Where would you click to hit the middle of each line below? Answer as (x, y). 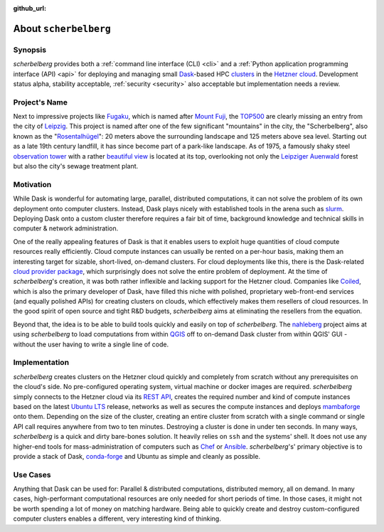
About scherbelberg (62, 28)
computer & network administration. (66, 228)
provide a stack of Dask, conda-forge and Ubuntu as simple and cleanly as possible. (137, 456)
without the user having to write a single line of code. (91, 344)
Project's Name (40, 102)
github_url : (30, 8)
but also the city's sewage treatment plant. (76, 166)
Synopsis (30, 50)
